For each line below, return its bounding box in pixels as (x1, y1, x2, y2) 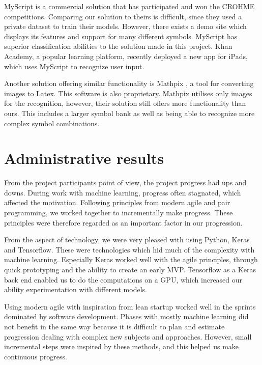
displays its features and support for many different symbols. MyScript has (4, 31, 238, 41)
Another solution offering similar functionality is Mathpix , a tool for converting (4, 78, 254, 89)
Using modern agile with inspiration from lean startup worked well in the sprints (4, 301, 256, 312)
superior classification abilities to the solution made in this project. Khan (4, 41, 232, 51)
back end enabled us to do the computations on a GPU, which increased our (4, 274, 243, 285)
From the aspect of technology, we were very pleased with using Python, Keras (4, 234, 250, 245)
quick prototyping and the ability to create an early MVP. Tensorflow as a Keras (4, 264, 256, 274)
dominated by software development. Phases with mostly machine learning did (4, 311, 249, 322)
